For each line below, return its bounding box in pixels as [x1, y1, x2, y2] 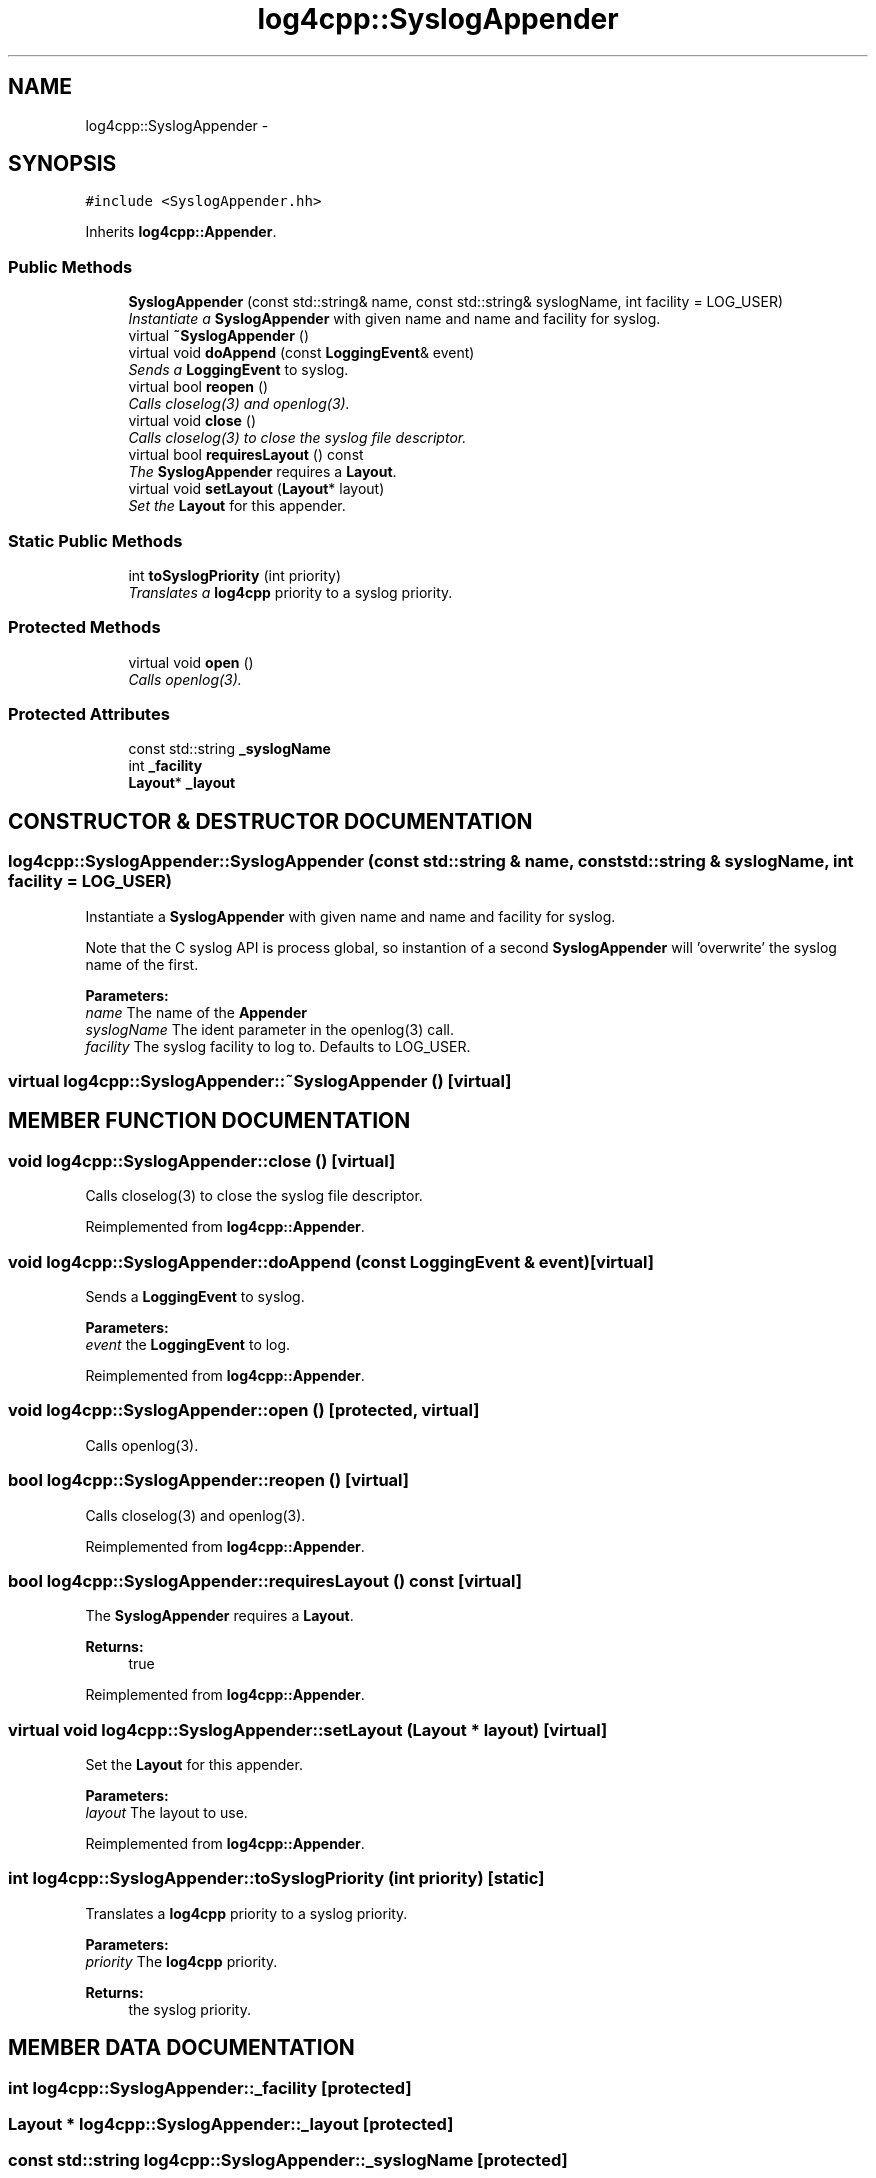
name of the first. [85, 955, 199, 973]
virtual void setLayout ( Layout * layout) [128, 480, 385, 498]
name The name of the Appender [85, 1003, 307, 1021]
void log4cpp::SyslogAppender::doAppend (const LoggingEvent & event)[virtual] [8, 1251, 654, 1272]
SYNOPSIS [8, 151, 117, 177]
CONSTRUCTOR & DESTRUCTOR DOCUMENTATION [8, 808, 533, 834]
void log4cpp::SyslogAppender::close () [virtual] [8, 1150, 396, 1171]
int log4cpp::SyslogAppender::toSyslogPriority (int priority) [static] [8, 1868, 545, 1889]
